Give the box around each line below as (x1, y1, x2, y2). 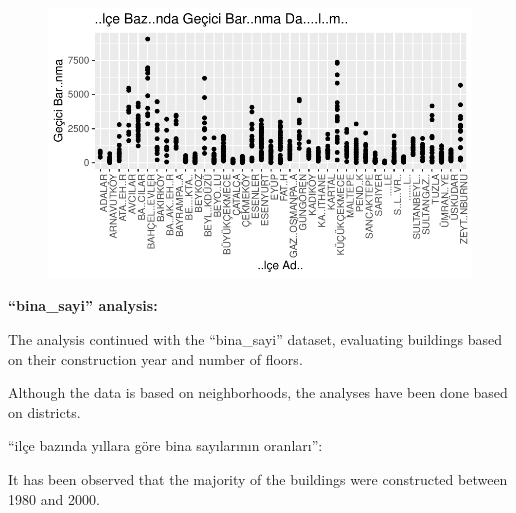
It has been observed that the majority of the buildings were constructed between (8, 468, 508, 489)
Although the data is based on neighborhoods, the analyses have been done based (8, 382, 508, 403)
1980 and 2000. (8, 488, 100, 509)
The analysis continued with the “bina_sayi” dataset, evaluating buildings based (8, 329, 502, 349)
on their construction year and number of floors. (8, 348, 303, 369)
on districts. (8, 401, 81, 422)
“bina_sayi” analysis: (8, 295, 158, 316)
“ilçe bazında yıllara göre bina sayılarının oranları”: (8, 435, 323, 456)
